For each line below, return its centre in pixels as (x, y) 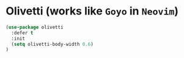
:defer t (22, 33)
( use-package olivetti (35, 27)
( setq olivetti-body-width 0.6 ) (53, 44)
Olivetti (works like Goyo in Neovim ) (92, 11)
